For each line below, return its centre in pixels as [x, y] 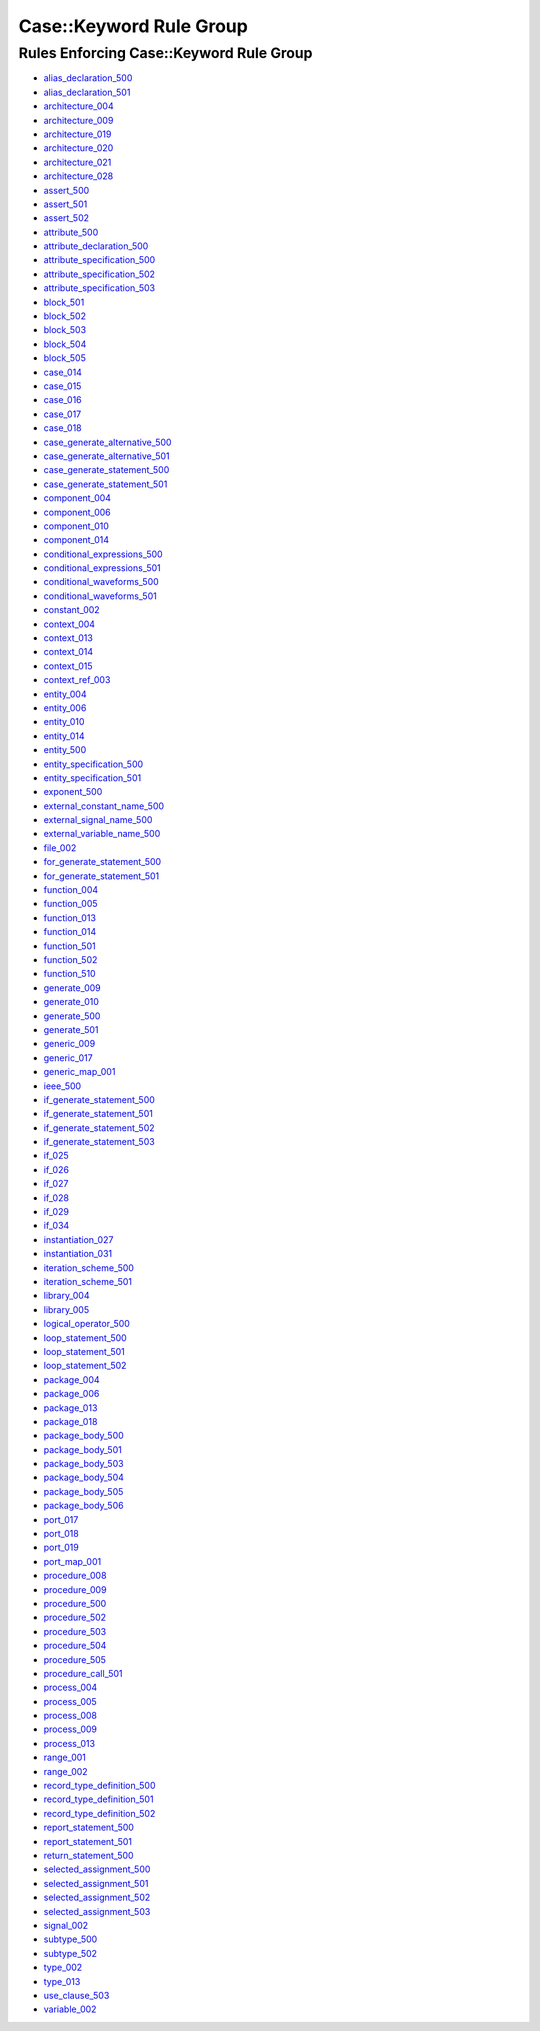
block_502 [65, 316]
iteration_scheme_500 [89, 1267]
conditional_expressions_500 [103, 554]
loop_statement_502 [85, 1366]
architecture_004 [78, 106]
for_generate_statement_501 [101, 876]
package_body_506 [83, 1506]
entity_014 [64, 736]
